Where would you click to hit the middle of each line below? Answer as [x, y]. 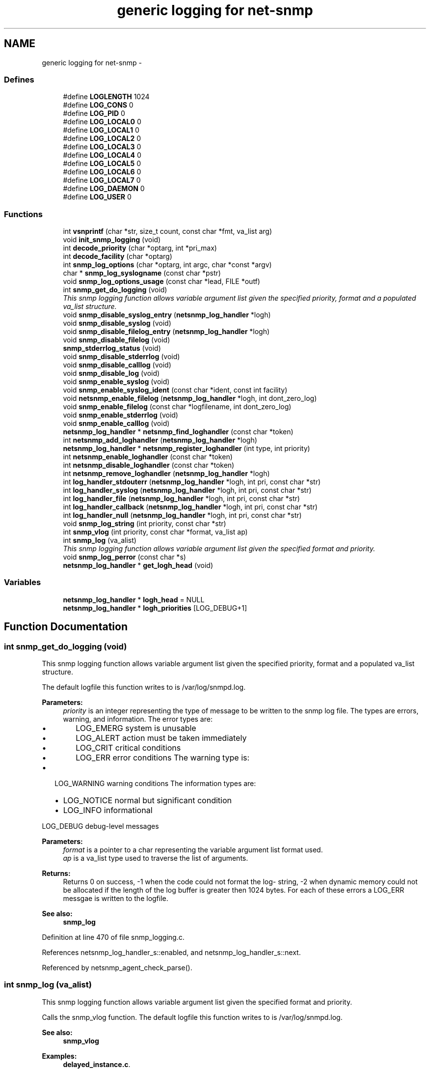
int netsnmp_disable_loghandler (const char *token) [149, 465]
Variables [23, 582]
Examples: [59, 1056]
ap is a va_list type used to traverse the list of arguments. [156, 858]
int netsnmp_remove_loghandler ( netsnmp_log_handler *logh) [166, 474]
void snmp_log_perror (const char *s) [124, 557]
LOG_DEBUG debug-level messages [100, 826]
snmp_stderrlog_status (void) [112, 348]
